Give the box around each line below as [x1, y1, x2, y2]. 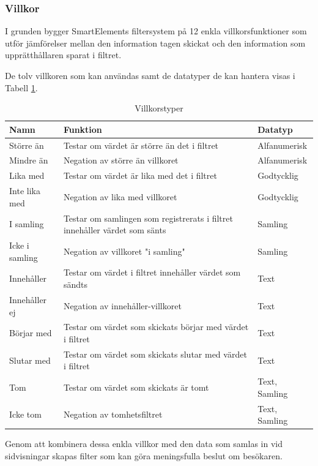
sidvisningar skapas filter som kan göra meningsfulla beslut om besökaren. [5, 449, 283, 462]
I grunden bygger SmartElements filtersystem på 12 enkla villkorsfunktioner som [5, 24, 307, 37]
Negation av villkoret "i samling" [63, 244, 185, 257]
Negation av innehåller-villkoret [63, 299, 182, 312]
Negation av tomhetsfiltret [63, 408, 163, 421]
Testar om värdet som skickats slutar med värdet [63, 347, 247, 360]
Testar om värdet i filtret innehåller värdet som [63, 266, 241, 279]
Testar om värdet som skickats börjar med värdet [63, 320, 249, 333]
